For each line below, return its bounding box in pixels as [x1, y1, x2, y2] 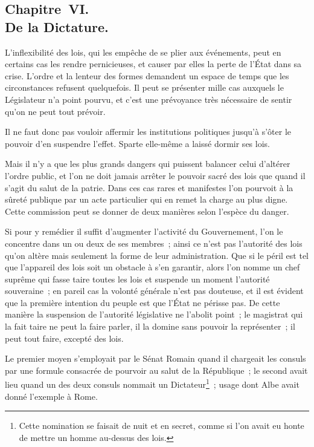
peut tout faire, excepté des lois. [5, 331, 124, 344]
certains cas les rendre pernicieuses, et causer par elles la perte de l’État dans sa [5, 57, 302, 70]
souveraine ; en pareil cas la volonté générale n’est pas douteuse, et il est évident [5, 284, 304, 297]
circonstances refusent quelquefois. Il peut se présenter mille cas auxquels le [5, 81, 284, 94]
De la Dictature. [5, 17, 109, 36]
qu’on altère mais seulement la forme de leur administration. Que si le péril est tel [5, 249, 309, 261]
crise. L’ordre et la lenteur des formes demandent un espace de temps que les [5, 69, 289, 82]
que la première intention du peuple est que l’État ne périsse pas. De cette [5, 296, 280, 308]
